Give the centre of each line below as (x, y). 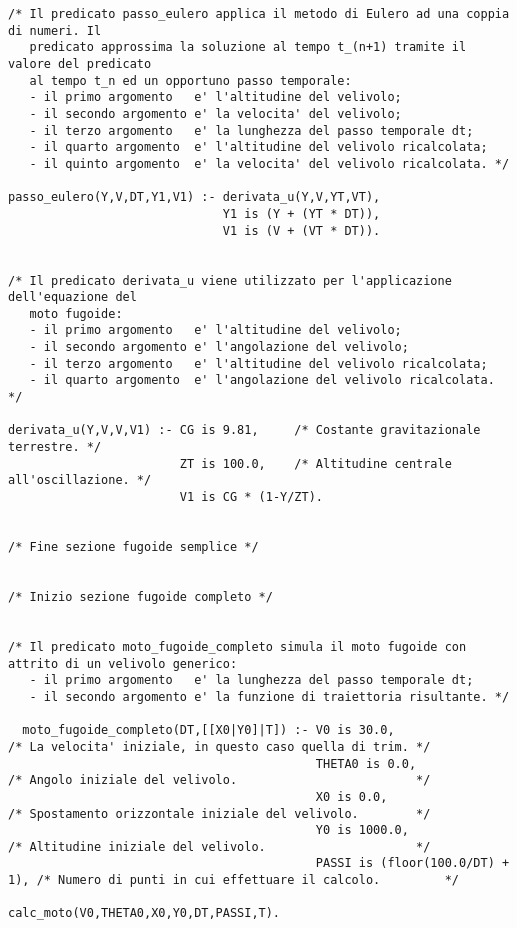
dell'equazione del (72, 297)
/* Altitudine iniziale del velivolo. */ (219, 846)
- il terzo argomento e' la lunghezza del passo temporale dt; (251, 130)
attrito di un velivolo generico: (123, 663)
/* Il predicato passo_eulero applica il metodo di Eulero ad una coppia (259, 14)
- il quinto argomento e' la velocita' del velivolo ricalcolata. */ (269, 163)
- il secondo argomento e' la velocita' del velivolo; (215, 113)
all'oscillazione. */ (80, 480)
